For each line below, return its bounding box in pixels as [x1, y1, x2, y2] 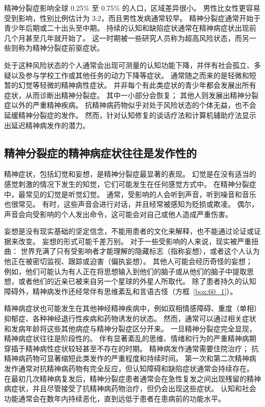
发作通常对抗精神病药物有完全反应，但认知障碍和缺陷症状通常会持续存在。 [4, 363, 254, 374]
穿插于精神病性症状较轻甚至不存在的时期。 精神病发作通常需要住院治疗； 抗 [4, 343, 259, 353]
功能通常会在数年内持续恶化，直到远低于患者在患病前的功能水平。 [4, 393, 225, 403]
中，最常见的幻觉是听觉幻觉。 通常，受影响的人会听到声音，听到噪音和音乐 [4, 188, 256, 199]
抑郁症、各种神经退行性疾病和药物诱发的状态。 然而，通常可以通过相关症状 [4, 313, 256, 324]
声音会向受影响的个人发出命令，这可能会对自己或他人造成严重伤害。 [4, 208, 232, 219]
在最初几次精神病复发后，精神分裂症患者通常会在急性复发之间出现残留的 [4, 373, 247, 384]
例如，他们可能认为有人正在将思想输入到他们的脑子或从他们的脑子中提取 [4, 266, 247, 276]
